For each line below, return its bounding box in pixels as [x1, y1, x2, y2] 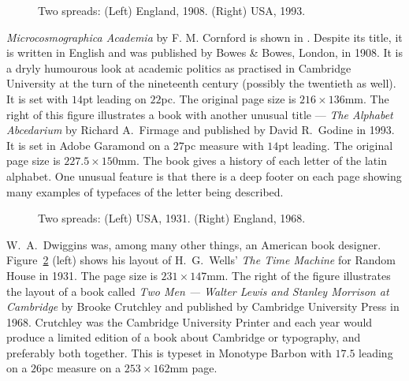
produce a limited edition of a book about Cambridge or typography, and [6, 329, 361, 346]
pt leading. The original [278, 136, 393, 153]
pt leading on [82, 90, 147, 106]
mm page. [169, 360, 218, 376]
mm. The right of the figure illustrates [206, 267, 391, 283]
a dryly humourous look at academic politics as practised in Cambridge [6, 59, 351, 76]
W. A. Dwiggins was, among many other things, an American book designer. [6, 236, 381, 252]
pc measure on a [42, 360, 121, 376]
